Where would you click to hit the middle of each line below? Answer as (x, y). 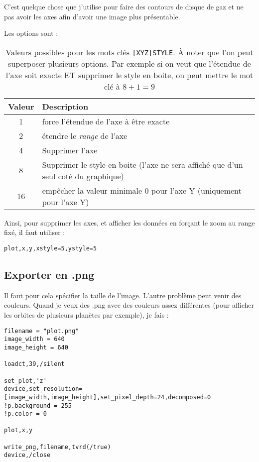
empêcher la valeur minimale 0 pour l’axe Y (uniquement (142, 190)
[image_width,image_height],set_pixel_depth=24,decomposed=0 (108, 397)
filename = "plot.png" (42, 331)
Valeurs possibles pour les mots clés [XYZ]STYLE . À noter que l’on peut (129, 52)
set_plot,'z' (25, 381)
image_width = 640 (34, 339)
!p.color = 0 (25, 414)
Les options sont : (31, 33)
